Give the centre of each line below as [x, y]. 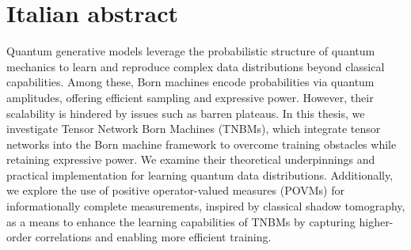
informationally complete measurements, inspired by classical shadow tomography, [206, 206]
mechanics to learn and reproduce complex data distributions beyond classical [196, 66]
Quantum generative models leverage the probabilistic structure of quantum [191, 51]
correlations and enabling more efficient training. [153, 237]
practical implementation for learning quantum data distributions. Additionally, [200, 174]
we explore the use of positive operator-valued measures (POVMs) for [175, 190]
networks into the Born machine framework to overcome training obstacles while [202, 144]
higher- [376, 221]
